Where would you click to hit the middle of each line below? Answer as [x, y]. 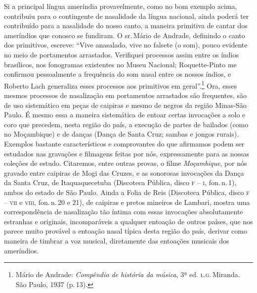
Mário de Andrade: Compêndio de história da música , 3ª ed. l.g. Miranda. [128, 274]
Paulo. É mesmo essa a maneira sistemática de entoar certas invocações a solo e [125, 115]
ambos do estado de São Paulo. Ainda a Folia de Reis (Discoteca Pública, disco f [127, 192]
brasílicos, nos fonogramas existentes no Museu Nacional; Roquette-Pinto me [120, 64]
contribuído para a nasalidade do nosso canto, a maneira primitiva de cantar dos [126, 25]
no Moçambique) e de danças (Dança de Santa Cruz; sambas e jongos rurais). [122, 134]
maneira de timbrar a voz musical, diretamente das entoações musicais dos [117, 240]
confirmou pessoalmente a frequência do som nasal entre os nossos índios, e [118, 74]
